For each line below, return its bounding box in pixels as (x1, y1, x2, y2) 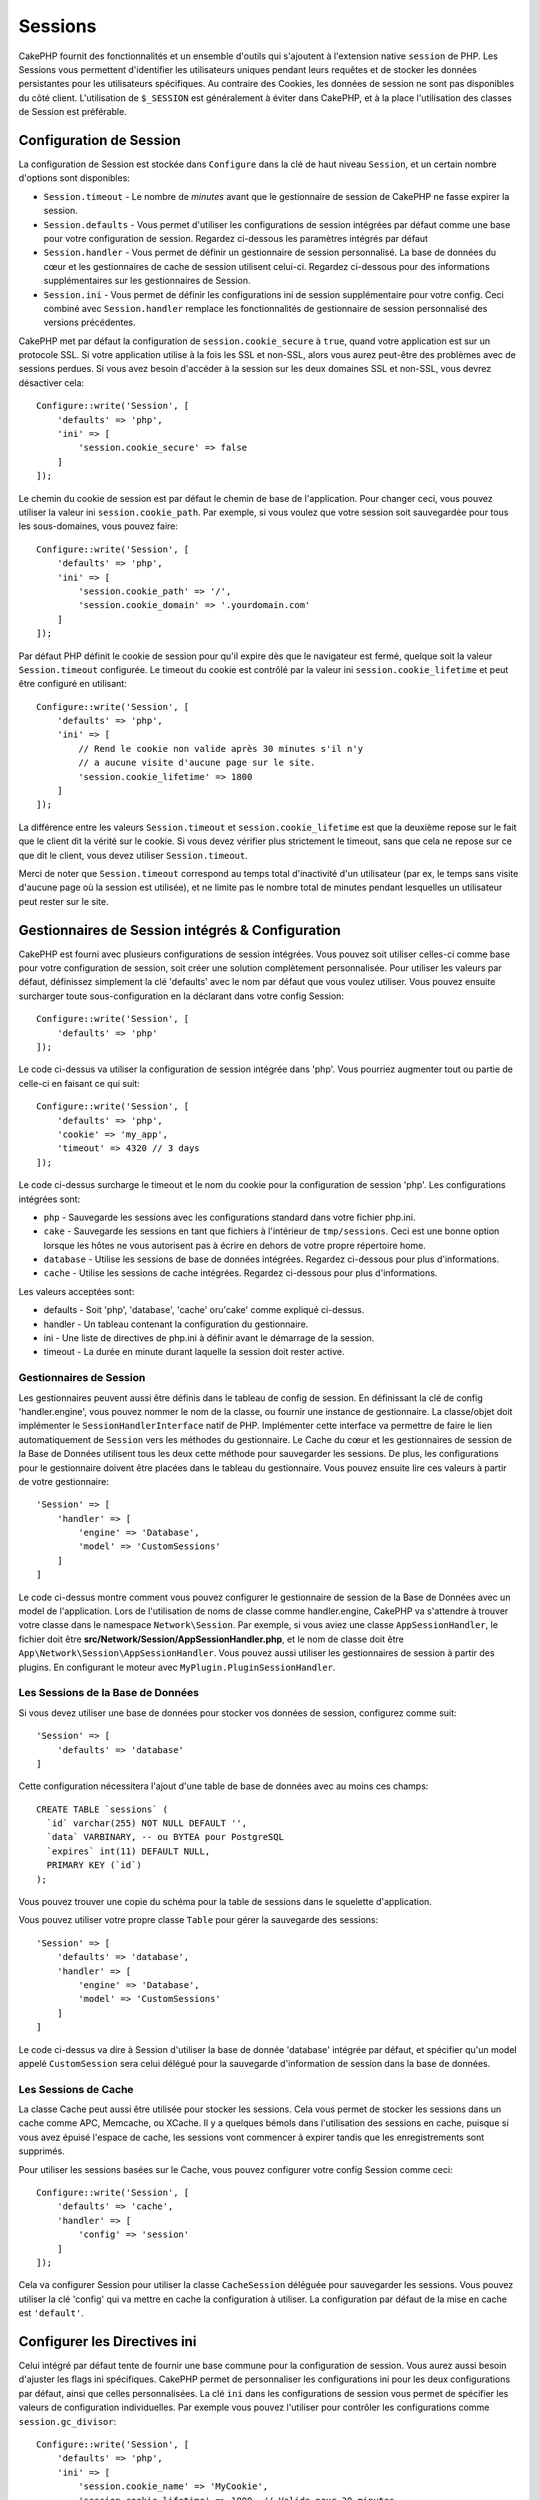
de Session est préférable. (18, 106, 127, 118)
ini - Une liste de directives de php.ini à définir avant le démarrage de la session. (43, 1332, 375, 1344)
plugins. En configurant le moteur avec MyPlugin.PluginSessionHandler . (18, 1661, 336, 1673)
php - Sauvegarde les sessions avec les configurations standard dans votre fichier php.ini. (43, 1211, 416, 1223)
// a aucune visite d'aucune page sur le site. (78, 757, 316, 769)
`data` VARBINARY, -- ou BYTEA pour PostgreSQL (46, 1831, 285, 1843)
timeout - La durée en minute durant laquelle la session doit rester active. (43, 1346, 345, 1358)
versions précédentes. (43, 316, 136, 329)
